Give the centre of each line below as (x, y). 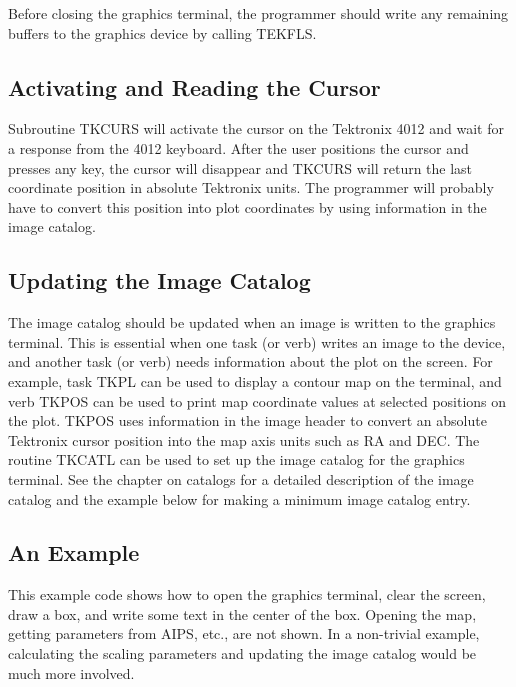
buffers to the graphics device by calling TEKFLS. (162, 32)
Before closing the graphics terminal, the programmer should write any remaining (258, 13)
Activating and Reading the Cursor (194, 86)
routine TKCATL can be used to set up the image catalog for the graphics (236, 459)
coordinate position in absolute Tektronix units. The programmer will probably (251, 187)
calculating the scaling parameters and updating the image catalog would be (242, 653)
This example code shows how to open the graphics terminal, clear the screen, (247, 594)
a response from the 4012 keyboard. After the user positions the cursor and (238, 147)
